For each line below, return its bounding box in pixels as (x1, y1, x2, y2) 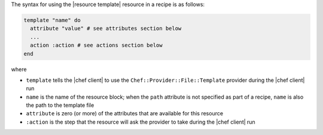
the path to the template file (26, 102, 95, 109)
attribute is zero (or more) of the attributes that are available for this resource (26, 110, 224, 117)
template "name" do (23, 17, 81, 23)
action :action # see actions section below (30, 42, 163, 49)
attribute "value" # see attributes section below (30, 25, 182, 32)
